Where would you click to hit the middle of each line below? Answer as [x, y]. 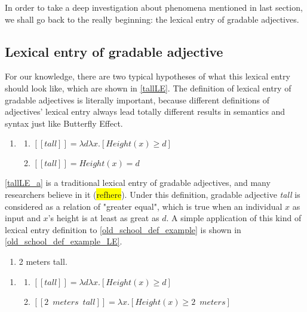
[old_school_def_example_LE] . [64, 241]
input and [23, 218]
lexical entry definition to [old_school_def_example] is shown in [123, 229]
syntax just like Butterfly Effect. [64, 123]
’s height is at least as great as [104, 218]
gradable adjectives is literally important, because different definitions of [137, 100]
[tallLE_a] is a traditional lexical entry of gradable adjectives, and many [138, 183]
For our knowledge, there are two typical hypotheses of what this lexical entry [148, 76]
